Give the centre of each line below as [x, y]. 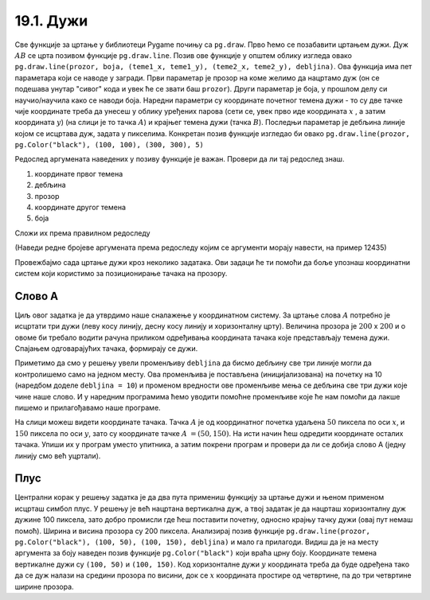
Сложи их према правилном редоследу [82, 233]
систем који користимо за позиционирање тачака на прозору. [121, 273]
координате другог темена [80, 208]
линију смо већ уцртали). [58, 456]
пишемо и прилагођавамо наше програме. [88, 407]
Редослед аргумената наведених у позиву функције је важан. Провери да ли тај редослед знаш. [180, 159]
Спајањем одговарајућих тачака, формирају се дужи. [106, 349]
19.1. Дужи [51, 21]
